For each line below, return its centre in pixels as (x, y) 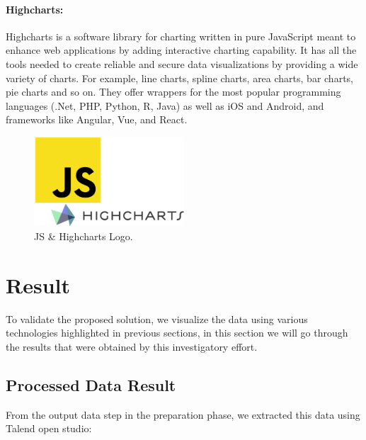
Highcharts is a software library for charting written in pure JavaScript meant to (181, 36)
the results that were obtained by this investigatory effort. (132, 346)
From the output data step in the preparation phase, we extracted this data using (183, 414)
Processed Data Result (91, 384)
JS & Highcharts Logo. (84, 236)
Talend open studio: (49, 428)
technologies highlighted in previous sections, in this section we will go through (177, 333)
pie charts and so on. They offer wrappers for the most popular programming (173, 92)
